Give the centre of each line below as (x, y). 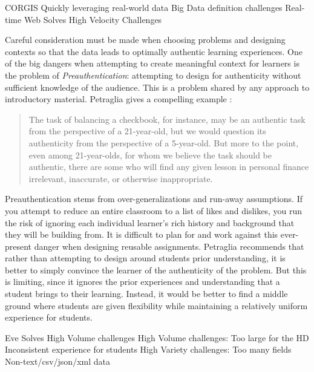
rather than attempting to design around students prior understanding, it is (145, 258)
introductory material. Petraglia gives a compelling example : (119, 99)
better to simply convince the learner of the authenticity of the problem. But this (156, 269)
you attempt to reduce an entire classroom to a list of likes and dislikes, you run (153, 210)
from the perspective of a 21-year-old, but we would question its (147, 131)
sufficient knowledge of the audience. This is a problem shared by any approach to (157, 87)
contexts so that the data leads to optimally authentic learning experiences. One (154, 51)
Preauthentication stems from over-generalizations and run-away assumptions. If (154, 199)
